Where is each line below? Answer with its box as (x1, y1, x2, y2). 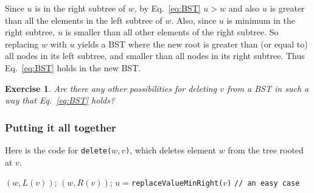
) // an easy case (227, 179, 300, 188)
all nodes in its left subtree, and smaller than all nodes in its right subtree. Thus (5, 49, 305, 62)
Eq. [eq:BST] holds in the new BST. (5, 61, 141, 74)
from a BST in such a (226, 82, 309, 94)
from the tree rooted (228, 143, 304, 156)
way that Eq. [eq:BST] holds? (5, 94, 115, 107)
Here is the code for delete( (5, 143, 112, 156)
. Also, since (171, 13, 217, 26)
